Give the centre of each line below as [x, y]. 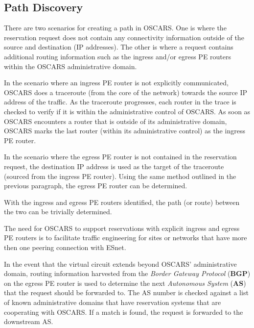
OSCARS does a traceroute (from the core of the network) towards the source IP [126, 92]
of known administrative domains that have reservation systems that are [113, 302]
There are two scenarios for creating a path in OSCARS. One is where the [115, 28]
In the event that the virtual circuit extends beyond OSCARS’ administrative [120, 264]
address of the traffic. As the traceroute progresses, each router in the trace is [120, 102]
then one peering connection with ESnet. [65, 247]
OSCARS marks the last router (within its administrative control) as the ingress [125, 131]
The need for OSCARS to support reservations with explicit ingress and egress [122, 228]
